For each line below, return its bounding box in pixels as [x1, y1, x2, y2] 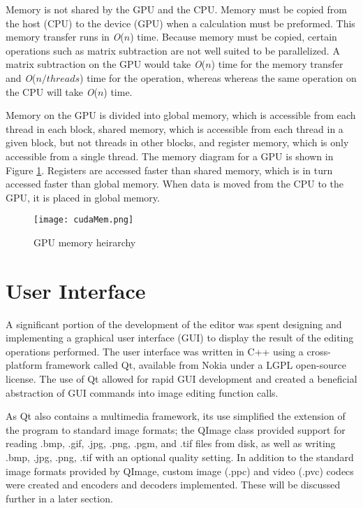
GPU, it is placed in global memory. [6, 190, 160, 204]
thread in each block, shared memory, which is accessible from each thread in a [6, 121, 343, 136]
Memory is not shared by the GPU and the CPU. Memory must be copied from [6, 2, 347, 16]
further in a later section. [6, 491, 113, 505]
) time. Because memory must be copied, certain [130, 29, 337, 44]
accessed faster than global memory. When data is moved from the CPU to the [6, 176, 343, 191]
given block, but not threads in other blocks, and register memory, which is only [6, 135, 349, 150]
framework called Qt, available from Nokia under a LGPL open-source [45, 358, 346, 372]
